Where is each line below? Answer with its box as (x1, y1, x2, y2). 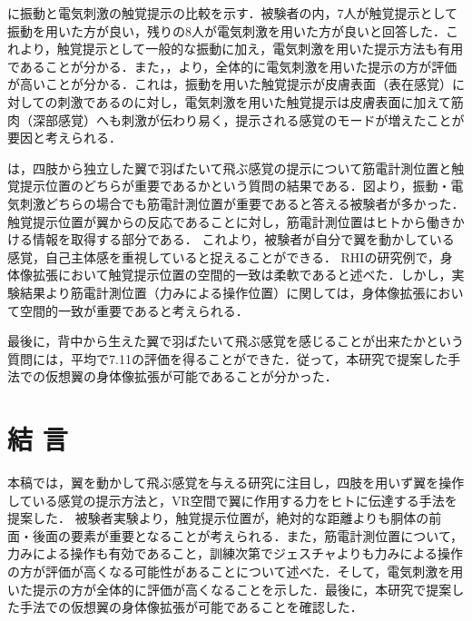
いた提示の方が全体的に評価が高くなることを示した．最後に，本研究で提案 (7, 579, 452, 598)
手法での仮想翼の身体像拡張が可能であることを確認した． (19, 597, 363, 616)
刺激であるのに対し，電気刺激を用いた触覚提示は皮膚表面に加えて (57, 92, 451, 111)
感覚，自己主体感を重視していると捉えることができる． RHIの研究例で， (7, 247, 440, 266)
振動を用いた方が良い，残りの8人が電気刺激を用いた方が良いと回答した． (7, 21, 446, 40)
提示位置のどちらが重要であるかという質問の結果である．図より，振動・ (19, 176, 451, 195)
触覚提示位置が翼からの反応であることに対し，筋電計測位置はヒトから (7, 212, 427, 231)
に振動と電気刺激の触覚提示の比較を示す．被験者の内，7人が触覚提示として (7, 4, 458, 22)
